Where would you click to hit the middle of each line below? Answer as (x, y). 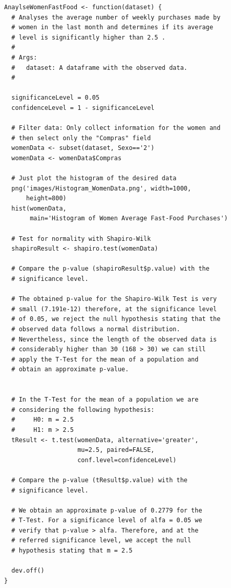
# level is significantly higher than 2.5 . (88, 37)
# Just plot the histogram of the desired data (94, 178)
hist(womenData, (39, 208)
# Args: (24, 57)
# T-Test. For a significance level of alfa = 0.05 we (107, 520)
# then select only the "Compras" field (81, 138)
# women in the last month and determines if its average (112, 27)
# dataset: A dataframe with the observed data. (99, 68)
